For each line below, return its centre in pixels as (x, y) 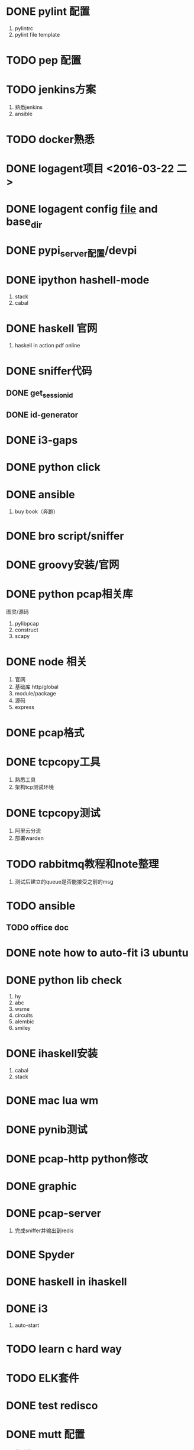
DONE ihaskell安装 (52, 1054)
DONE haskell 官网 (52, 329)
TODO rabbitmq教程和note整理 (83, 864)
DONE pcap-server (54, 1214)
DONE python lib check (64, 980)
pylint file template (37, 34)
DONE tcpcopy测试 (53, 813)
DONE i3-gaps (42, 440)
